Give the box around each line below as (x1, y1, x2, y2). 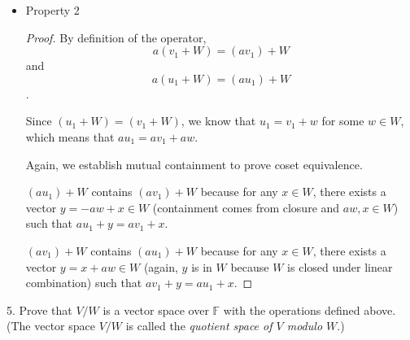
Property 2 (25, 2, 80, 18)
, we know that (181, 112, 256, 129)
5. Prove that (7, 301, 72, 318)
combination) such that (25, 274, 142, 291)
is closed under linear (287, 258, 393, 275)
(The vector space (7, 317, 95, 334)
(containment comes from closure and (152, 198, 340, 216)
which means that (25, 128, 115, 145)
